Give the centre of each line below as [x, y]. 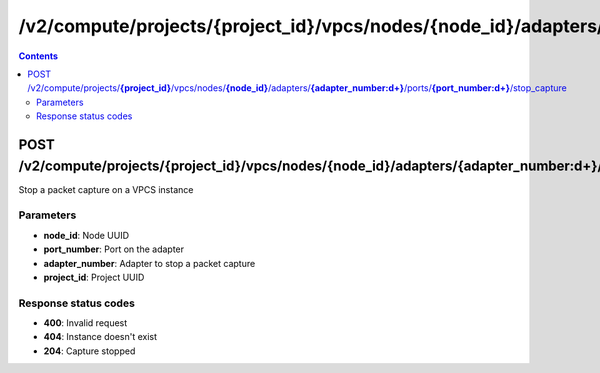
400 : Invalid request [85, 323]
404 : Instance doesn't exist [100, 337]
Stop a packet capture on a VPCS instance [106, 189]
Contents [38, 56]
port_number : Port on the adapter [114, 249]
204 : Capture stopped [89, 351]
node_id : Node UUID [86, 235]
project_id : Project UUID [94, 277]
